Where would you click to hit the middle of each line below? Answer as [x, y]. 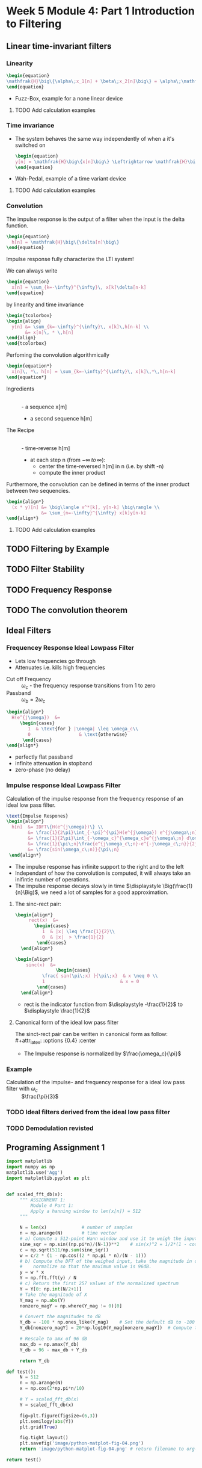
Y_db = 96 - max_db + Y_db [53, 1350]
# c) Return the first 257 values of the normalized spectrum [99, 1284]
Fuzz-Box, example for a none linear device [69, 98]
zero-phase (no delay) [43, 770]
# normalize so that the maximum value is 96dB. [86, 1267]
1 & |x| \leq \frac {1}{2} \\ [78, 932]
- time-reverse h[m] [46, 448]
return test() [24, 1460]
